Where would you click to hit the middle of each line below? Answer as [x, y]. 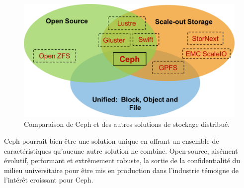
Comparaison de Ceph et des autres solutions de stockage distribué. [127, 124]
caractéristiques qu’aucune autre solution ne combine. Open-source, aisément [121, 150]
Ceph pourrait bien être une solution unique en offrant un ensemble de [112, 141]
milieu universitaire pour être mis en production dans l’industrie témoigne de [121, 170]
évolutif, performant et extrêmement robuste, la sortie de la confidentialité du [122, 160]
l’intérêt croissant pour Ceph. [49, 180]
